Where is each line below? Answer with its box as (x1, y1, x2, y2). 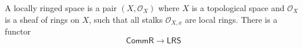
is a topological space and (191, 2, 285, 13)
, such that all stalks (89, 13, 163, 25)
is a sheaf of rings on (5, 13, 80, 25)
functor (5, 25, 31, 37)
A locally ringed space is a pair (5, 2, 117, 13)
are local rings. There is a (185, 13, 278, 25)
